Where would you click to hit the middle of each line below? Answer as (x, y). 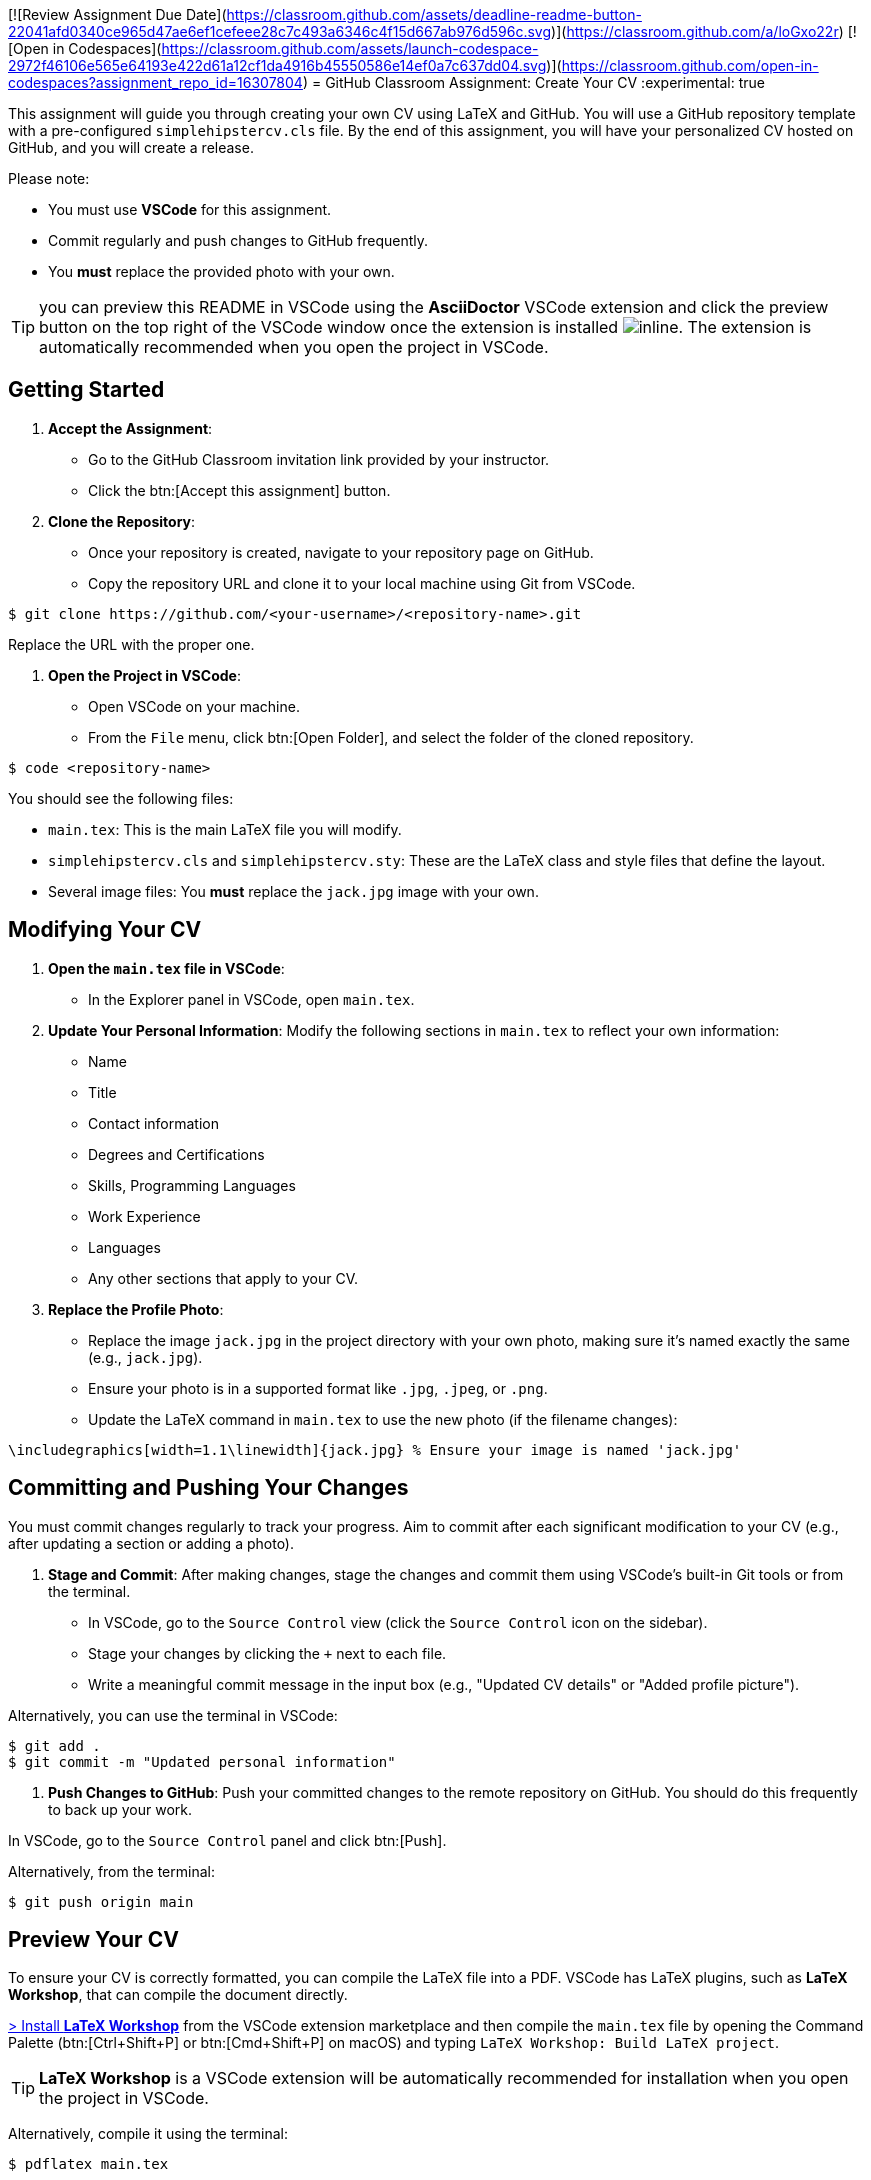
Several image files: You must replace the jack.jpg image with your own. (293, 891)
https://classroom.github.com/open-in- (690, 65)
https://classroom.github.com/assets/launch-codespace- (350, 48)
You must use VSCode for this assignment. (190, 209)
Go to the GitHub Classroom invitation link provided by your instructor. (319, 459)
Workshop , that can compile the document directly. (178, 1995)
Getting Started (86, 390)
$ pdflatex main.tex (88, 2164)
